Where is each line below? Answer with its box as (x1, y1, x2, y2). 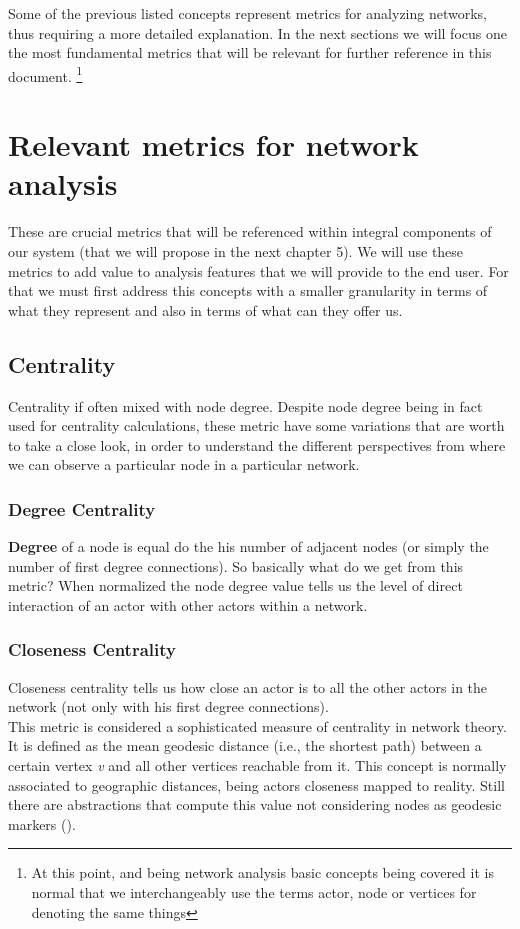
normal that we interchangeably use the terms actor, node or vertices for (31, 882, 477, 903)
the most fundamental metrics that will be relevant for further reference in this (8, 42, 492, 63)
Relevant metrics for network (8, 124, 419, 165)
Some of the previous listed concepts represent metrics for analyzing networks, (8, 3, 487, 23)
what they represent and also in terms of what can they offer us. (8, 299, 403, 320)
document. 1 (8, 62, 83, 86)
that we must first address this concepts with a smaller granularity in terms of (8, 280, 488, 301)
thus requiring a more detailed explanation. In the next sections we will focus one (8, 22, 507, 43)
